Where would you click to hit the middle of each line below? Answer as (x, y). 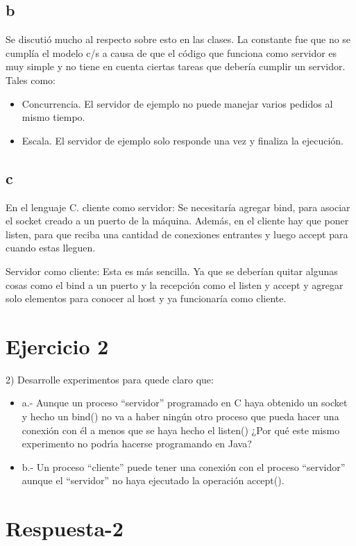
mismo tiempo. (53, 117)
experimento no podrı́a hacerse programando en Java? (137, 444)
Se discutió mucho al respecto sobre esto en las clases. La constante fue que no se (178, 39)
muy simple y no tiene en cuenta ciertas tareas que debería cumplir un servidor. (176, 66)
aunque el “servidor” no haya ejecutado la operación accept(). (153, 480)
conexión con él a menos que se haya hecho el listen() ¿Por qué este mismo (181, 430)
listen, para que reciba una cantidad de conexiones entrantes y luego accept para (177, 234)
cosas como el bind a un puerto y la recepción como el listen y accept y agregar (175, 284)
